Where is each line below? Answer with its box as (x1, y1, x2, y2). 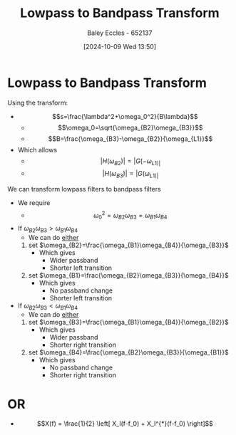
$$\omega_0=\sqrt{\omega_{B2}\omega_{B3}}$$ (58, 123, 203, 132)
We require (17, 199, 51, 207)
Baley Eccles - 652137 (87, 28, 153, 37)
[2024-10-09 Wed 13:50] (83, 42, 157, 51)
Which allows (17, 145, 58, 154)
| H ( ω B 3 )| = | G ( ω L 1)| (102, 169, 159, 179)
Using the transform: (7, 98, 68, 107)
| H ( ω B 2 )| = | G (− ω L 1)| (100, 157, 161, 167)
